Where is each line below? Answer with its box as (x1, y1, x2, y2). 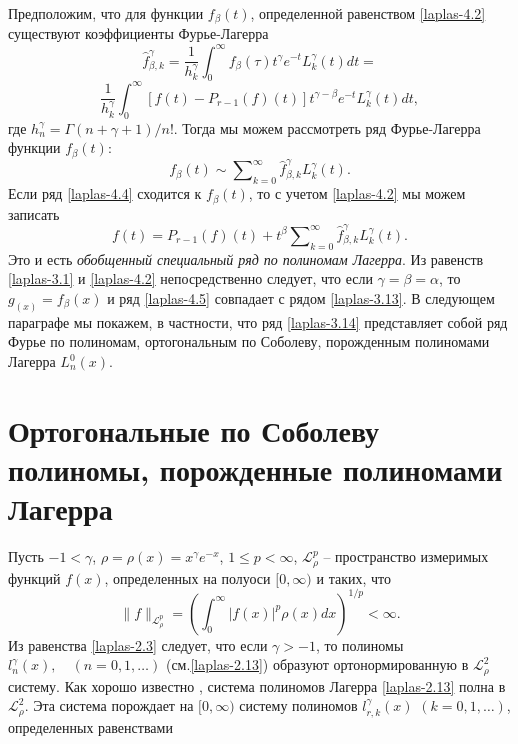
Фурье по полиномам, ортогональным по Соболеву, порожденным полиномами (8, 331, 490, 352)
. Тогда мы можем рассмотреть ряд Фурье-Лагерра (173, 117, 481, 138)
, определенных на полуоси (104, 567, 271, 588)
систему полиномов (239, 695, 358, 716)
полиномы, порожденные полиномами (8, 448, 503, 489)
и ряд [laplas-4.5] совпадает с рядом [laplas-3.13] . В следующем (107, 287, 495, 308)
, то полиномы (315, 634, 404, 655)
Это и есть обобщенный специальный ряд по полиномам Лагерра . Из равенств (8, 248, 484, 269)
